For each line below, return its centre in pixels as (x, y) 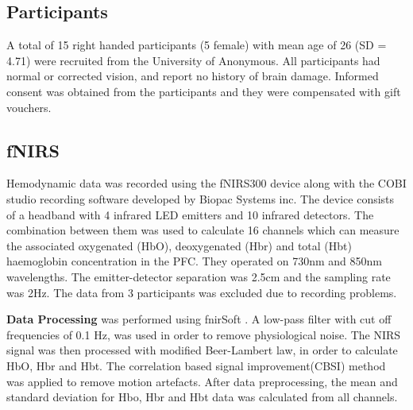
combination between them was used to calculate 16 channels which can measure (203, 230)
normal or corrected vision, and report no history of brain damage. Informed (193, 76)
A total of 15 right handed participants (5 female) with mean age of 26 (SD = (197, 45)
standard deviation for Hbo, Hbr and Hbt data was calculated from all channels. (202, 397)
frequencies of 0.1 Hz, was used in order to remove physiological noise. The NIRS (204, 334)
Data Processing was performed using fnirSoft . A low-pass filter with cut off (199, 319)
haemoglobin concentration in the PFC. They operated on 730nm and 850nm (194, 261)
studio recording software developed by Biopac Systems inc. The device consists (201, 198)
